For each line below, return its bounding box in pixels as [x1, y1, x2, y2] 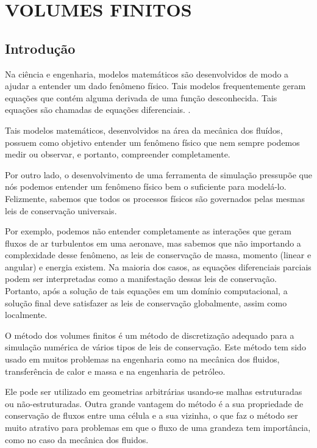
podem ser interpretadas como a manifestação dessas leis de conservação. [5, 272, 277, 285]
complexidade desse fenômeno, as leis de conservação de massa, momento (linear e [5, 248, 312, 261]
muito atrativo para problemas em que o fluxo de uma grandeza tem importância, [5, 421, 311, 434]
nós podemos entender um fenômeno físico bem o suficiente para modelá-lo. [5, 180, 287, 193]
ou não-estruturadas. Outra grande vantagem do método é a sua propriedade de [5, 397, 304, 410]
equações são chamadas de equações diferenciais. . [5, 103, 191, 116]
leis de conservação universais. [5, 204, 117, 217]
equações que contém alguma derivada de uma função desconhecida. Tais [5, 91, 277, 104]
